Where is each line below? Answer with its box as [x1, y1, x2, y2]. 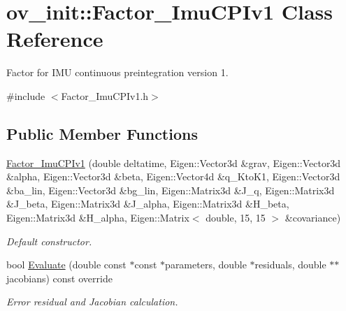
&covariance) [284, 210, 341, 225]
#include [6, 88, 45, 103]
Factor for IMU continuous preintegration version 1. [6, 65, 229, 80]
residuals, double [254, 257, 326, 272]
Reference [6, 24, 103, 53]
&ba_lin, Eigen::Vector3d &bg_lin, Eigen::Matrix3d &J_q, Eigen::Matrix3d [6, 182, 335, 197]
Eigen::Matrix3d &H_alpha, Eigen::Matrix [6, 210, 189, 225]
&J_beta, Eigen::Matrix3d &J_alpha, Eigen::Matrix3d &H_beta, [6, 196, 289, 211]
